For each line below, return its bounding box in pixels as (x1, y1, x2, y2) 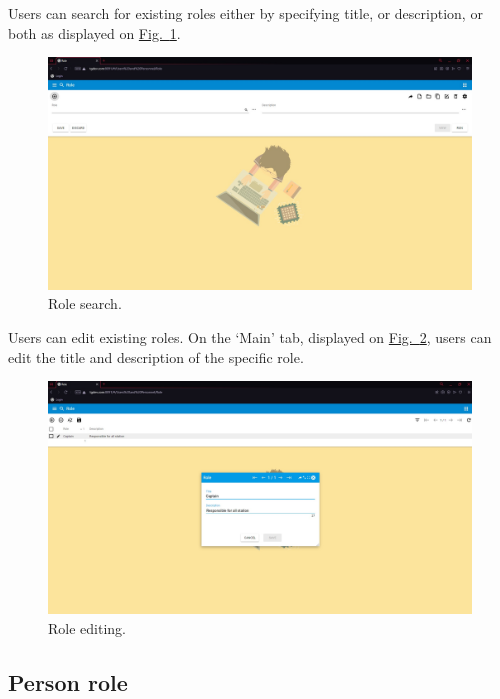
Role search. (48, 293, 122, 314)
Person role (8, 666, 128, 697)
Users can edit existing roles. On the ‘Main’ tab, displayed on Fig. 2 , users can (8, 327, 492, 348)
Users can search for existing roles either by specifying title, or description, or (8, 3, 483, 23)
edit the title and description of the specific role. (8, 346, 304, 367)
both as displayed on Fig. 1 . (8, 22, 181, 43)
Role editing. (48, 617, 126, 638)
